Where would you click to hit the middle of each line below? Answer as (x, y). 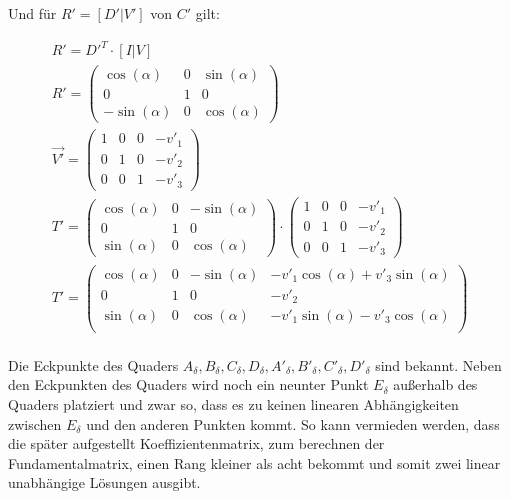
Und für (32, 13)
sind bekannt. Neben (438, 364)
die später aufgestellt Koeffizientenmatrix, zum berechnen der (196, 443)
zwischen (35, 423)
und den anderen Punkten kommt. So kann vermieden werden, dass (293, 423)
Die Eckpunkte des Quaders (93, 364)
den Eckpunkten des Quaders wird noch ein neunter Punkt (188, 384)
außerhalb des (435, 384)
